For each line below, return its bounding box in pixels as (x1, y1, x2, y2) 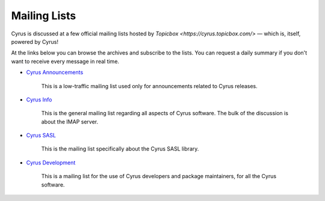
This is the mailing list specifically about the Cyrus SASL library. (41, 145, 199, 152)
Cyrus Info (26, 96, 52, 103)
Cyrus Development (26, 159, 76, 166)
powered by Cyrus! (11, 38, 58, 45)
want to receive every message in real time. (11, 58, 120, 65)
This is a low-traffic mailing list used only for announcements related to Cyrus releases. (41, 82, 258, 89)
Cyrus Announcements (26, 69, 84, 76)
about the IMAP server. (41, 118, 99, 125)
